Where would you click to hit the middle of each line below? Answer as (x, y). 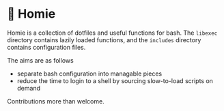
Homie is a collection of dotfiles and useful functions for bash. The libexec (112, 33)
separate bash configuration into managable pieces (89, 74)
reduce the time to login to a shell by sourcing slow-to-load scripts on (115, 80)
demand (29, 88)
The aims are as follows (40, 60)
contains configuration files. (46, 47)
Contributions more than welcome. (56, 101)
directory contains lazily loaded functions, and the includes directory (104, 39)
